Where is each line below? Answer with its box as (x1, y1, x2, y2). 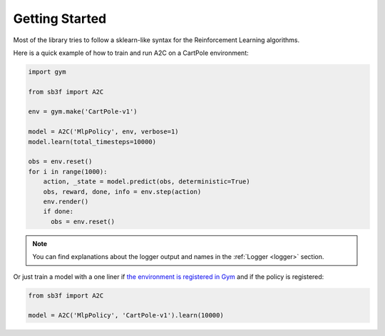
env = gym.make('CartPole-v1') (28, 108, 138, 116)
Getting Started (13, 11, 107, 26)
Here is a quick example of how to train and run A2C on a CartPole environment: (13, 49, 249, 57)
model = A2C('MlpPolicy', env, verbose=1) (28, 128, 179, 136)
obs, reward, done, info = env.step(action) (43, 188, 202, 195)
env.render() (43, 198, 89, 205)
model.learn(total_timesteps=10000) (28, 138, 157, 146)
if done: (43, 208, 74, 215)
